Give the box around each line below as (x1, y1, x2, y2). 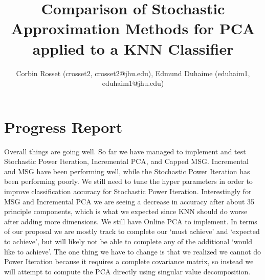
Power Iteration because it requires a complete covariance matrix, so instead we (4, 256, 254, 267)
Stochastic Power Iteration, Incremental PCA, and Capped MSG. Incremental (4, 156, 249, 167)
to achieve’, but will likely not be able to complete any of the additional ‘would (4, 236, 252, 246)
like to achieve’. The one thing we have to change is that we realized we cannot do (4, 246, 261, 256)
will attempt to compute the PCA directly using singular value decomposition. (4, 266, 251, 276)
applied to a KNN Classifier (32, 38, 234, 59)
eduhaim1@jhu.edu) (102, 78, 164, 88)
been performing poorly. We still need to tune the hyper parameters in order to (4, 176, 253, 186)
